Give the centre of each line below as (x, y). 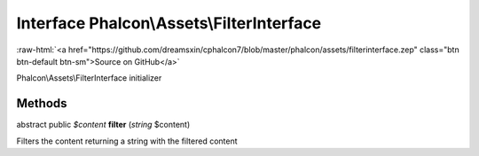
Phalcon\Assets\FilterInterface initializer (89, 78)
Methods (42, 103)
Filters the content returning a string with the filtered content (127, 141)
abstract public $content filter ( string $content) (103, 125)
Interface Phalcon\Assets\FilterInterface (169, 23)
